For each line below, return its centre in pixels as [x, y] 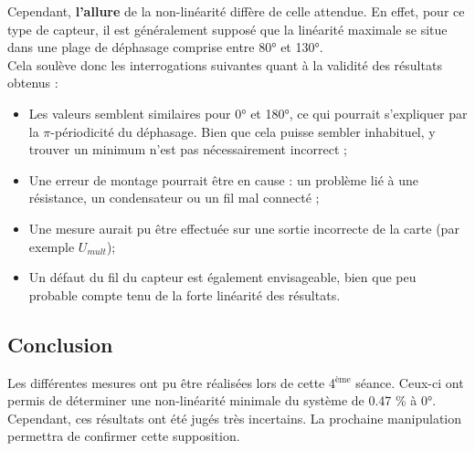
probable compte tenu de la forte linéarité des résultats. [185, 294]
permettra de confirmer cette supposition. [124, 436]
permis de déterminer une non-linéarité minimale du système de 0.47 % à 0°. [222, 400]
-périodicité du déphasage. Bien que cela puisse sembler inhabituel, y [243, 131]
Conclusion [60, 344]
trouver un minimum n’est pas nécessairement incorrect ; [188, 149]
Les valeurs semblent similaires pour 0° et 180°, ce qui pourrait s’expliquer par [248, 113]
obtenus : [33, 83]
